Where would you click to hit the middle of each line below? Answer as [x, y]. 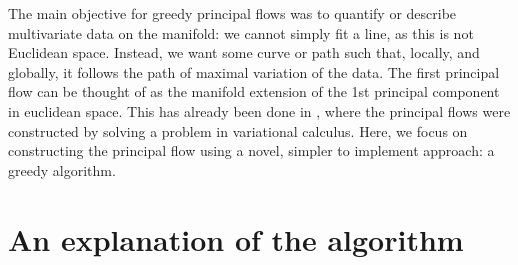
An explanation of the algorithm [236, 238]
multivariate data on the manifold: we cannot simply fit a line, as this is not [241, 32]
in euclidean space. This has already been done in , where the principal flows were [259, 110]
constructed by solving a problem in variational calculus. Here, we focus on [238, 130]
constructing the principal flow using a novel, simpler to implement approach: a [251, 150]
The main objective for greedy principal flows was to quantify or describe [232, 13]
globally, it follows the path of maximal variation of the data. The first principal [254, 71]
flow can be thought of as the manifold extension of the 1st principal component [254, 91]
